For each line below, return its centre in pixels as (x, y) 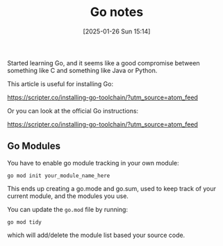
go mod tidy (24, 222)
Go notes (117, 12)
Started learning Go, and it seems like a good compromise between (104, 63)
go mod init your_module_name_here (59, 175)
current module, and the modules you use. (68, 196)
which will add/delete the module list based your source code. (96, 235)
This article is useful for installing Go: (60, 83)
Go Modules (34, 146)
